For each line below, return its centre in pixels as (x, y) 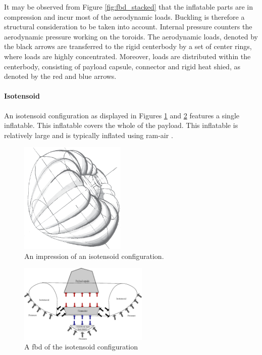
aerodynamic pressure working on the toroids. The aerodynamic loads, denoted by (131, 36)
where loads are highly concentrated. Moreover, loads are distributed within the (127, 56)
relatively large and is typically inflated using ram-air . (89, 135)
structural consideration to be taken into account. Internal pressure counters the (128, 27)
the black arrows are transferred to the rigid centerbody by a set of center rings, (128, 46)
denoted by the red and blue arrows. (60, 76)
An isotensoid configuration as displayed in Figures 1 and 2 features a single (122, 115)
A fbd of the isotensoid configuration (81, 347)
